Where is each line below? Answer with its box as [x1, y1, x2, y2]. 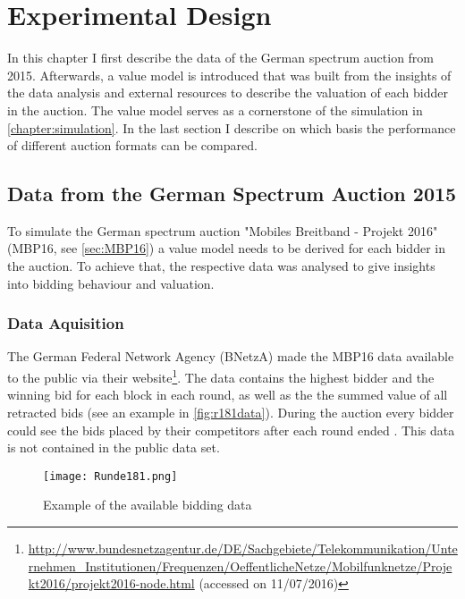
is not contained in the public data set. [7, 438, 220, 457]
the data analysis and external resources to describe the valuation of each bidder [7, 83, 448, 102]
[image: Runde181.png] [43, 469, 178, 483]
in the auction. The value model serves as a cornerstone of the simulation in [7, 100, 423, 119]
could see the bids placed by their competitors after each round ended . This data [7, 420, 455, 439]
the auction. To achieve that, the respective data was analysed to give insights [7, 257, 435, 275]
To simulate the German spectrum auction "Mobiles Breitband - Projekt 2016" [7, 221, 438, 240]
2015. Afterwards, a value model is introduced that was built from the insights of [7, 65, 452, 84]
